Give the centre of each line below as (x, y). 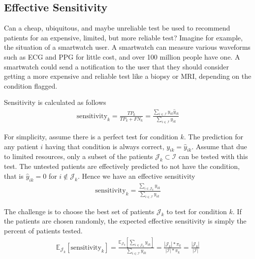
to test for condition (197, 211)
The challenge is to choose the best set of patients (79, 211)
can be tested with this (213, 156)
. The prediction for (214, 137)
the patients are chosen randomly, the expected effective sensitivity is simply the (125, 221)
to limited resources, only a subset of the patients (79, 156)
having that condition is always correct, (105, 146)
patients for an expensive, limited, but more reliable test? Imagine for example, (123, 37)
